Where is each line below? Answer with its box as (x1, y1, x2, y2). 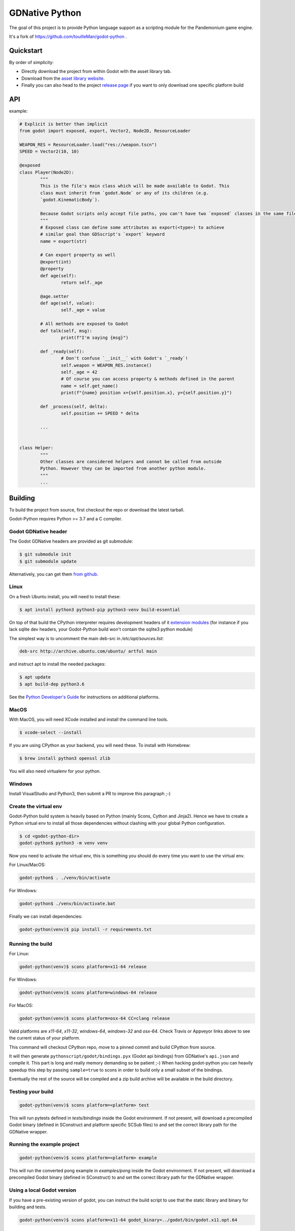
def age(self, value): (40, 300, 95, 306)
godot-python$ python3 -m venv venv (19, 840, 108, 845)
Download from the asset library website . (21, 75, 105, 81)
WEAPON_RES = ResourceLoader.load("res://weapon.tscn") (19, 142, 157, 148)
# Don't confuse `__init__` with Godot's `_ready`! (60, 356, 188, 361)
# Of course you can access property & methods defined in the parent (60, 376, 235, 382)
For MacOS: (9, 1002, 33, 1008)
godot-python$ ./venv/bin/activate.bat (19, 901, 116, 907)
